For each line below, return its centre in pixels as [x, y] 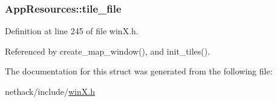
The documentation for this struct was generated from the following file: [139, 71]
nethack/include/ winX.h [50, 91]
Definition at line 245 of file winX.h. [72, 31]
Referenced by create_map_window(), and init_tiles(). [108, 51]
